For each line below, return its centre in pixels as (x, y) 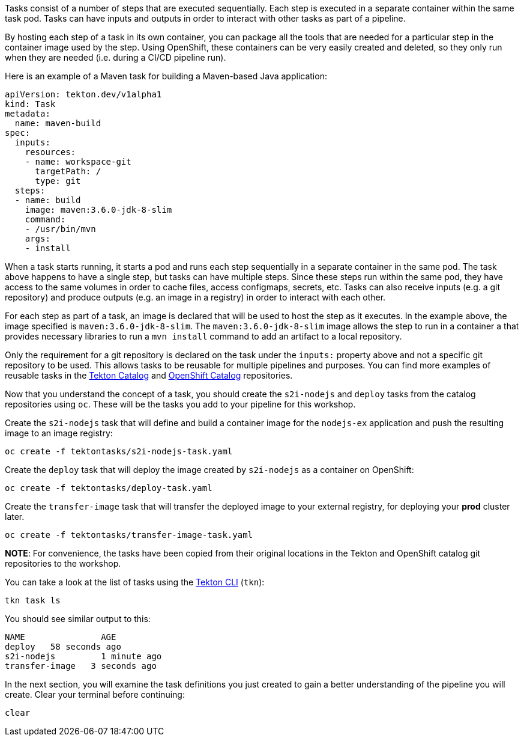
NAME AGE (61, 637)
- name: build (48, 200)
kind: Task (30, 104)
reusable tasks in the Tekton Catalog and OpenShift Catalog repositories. (149, 375)
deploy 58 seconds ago (63, 647)
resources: (50, 152)
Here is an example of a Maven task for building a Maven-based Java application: (166, 76)
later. (15, 517)
